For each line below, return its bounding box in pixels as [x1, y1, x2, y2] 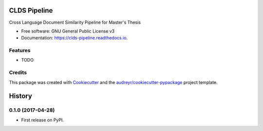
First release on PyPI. [21, 117, 64, 123]
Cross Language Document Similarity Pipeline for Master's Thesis [9, 19, 141, 25]
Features [9, 47, 31, 54]
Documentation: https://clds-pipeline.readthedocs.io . [21, 35, 128, 41]
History [9, 92, 33, 100]
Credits [9, 69, 27, 76]
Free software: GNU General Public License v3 [21, 28, 115, 34]
